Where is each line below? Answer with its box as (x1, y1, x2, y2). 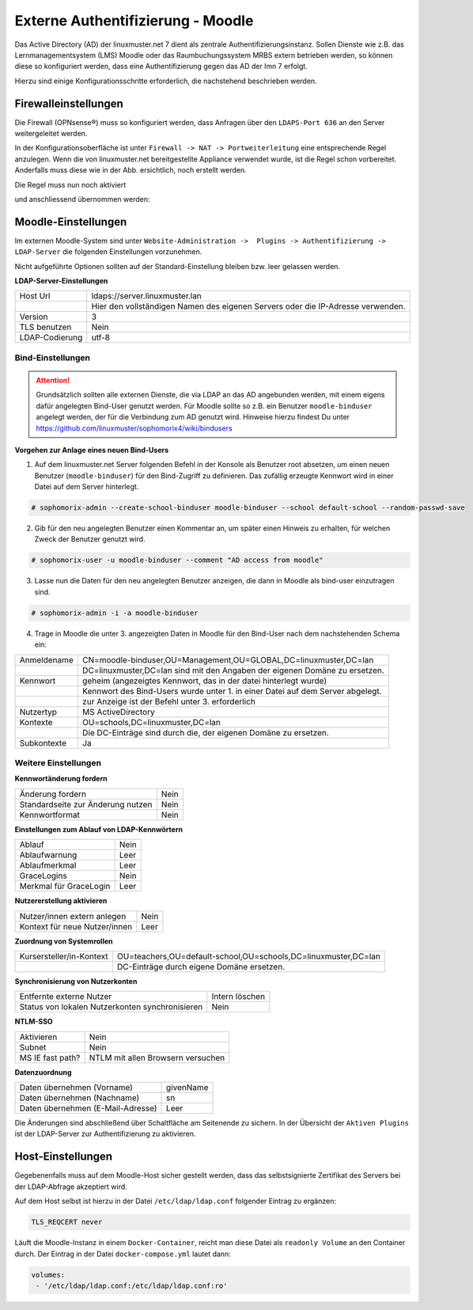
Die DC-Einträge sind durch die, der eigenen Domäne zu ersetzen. (81, 727, 330, 738)
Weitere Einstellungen (14, 757, 102, 768)
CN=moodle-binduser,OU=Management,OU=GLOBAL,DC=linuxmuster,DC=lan (81, 654, 374, 665)
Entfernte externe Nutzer (19, 991, 112, 1002)
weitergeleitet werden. (14, 129, 88, 139)
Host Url (19, 290, 51, 302)
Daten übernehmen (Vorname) (19, 1082, 134, 1093)
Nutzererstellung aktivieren (14, 896, 108, 906)
